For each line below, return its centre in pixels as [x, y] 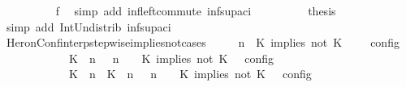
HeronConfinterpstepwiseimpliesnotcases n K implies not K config [203, 42]
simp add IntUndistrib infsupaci [89, 26]
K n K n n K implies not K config [190, 74]
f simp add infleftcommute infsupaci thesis [196, 10]
